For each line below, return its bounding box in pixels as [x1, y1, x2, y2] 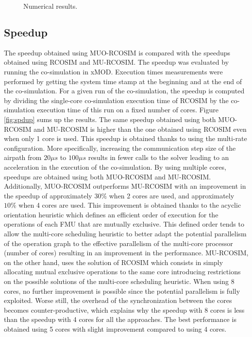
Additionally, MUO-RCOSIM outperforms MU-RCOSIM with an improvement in [4, 181, 246, 191]
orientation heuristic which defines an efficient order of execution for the [4, 209, 218, 219]
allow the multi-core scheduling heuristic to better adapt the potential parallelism [4, 229, 247, 239]
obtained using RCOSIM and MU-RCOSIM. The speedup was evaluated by [4, 57, 229, 67]
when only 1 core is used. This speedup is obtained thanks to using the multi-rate [4, 133, 247, 143]
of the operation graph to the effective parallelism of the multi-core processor [4, 238, 233, 248]
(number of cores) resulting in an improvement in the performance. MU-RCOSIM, [4, 248, 249, 258]
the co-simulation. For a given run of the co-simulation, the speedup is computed [4, 86, 245, 96]
